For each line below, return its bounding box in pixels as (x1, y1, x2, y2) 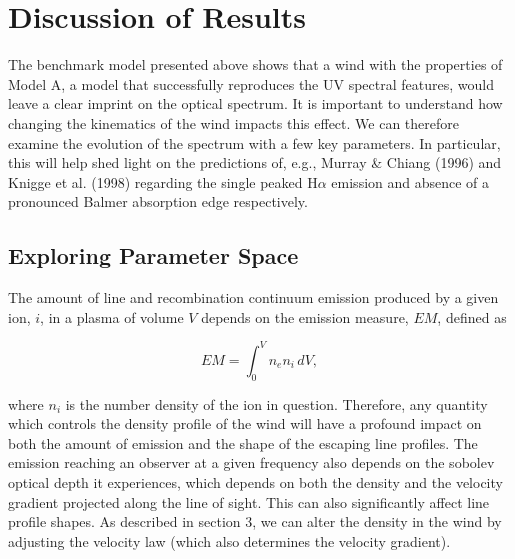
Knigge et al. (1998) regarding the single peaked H (8, 171, 318, 192)
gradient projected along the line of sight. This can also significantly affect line (8, 491, 490, 512)
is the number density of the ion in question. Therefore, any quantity (65, 393, 488, 414)
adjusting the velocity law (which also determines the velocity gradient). (8, 530, 451, 551)
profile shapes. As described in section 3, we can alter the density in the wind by (8, 511, 502, 532)
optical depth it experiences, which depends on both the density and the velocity (8, 471, 503, 492)
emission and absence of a (331, 171, 490, 192)
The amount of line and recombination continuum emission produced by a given (8, 287, 499, 308)
